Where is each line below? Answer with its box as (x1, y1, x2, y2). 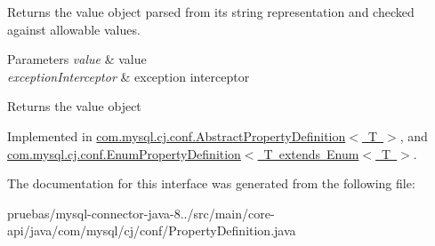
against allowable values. (7, 20, 141, 38)
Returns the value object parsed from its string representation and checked (7, 3, 415, 20)
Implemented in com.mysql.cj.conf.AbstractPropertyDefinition (7, 126, 346, 145)
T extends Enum (263, 144, 359, 163)
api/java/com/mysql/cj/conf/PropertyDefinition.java (7, 221, 296, 240)
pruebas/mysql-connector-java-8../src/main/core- (7, 203, 275, 222)
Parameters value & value (7, 50, 147, 68)
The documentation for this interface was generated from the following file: (7, 174, 415, 193)
